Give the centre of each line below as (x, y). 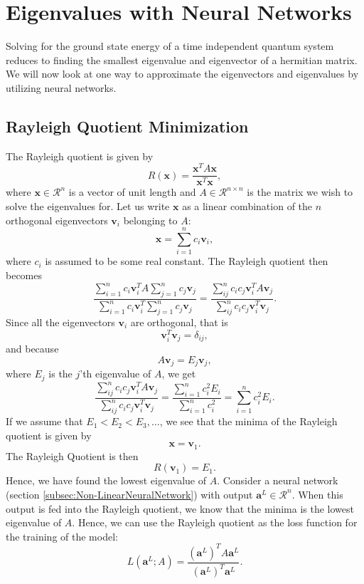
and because (32, 349)
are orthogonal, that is (179, 322)
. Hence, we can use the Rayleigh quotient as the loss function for (215, 522)
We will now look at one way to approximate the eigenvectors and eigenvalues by (182, 74)
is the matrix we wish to (300, 192)
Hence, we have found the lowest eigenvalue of (106, 480)
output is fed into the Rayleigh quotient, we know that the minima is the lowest (180, 508)
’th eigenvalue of (116, 374)
